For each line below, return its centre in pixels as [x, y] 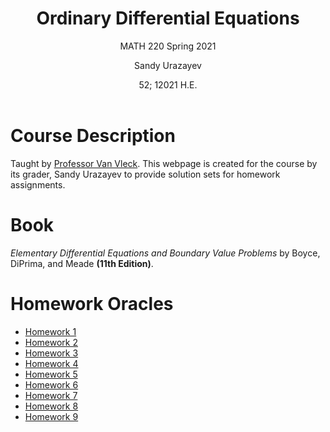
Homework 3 [51, 353]
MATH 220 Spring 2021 [168, 46]
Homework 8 [51, 406]
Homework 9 [51, 416]
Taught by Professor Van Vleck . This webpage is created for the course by [164, 163]
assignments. [38, 184]
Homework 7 [51, 395]
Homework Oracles [92, 303]
